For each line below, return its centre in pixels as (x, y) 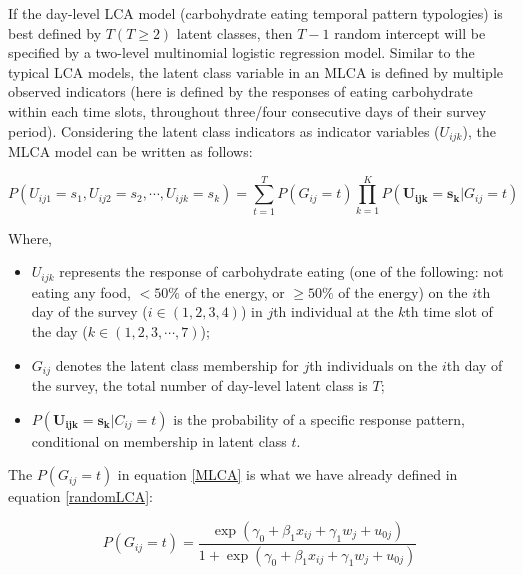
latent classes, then (234, 32)
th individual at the (333, 311)
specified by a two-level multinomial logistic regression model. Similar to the (241, 52)
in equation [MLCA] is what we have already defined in (287, 474)
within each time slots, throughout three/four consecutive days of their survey (247, 110)
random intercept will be (410, 32)
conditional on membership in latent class (159, 440)
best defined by (55, 32)
